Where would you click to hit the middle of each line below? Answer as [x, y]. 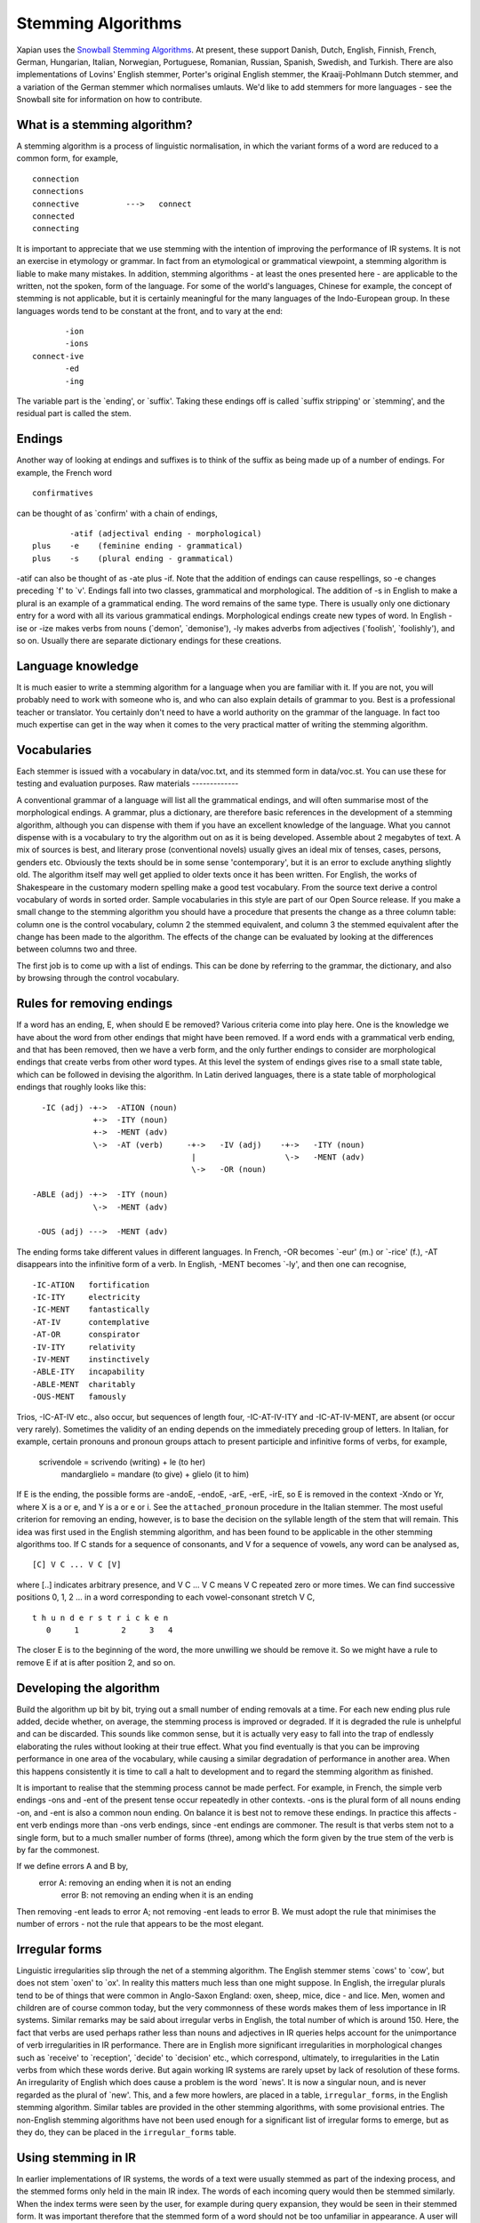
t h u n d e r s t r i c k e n [100, 1617]
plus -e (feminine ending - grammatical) [138, 546]
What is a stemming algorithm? [104, 124]
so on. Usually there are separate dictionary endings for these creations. [149, 641]
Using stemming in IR [76, 2158]
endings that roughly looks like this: [81, 1087]
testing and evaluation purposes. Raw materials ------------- [128, 783]
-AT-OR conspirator [86, 1335]
